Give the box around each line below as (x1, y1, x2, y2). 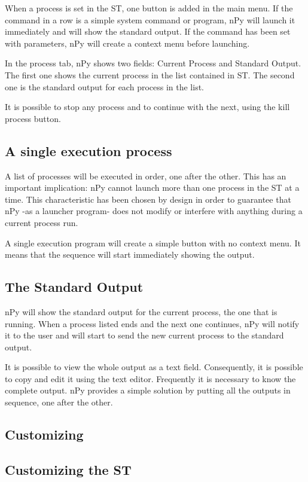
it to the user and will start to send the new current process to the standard (5, 329, 284, 341)
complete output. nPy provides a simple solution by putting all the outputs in (5, 384, 291, 396)
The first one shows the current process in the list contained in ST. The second (5, 68, 295, 81)
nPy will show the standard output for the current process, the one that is (5, 305, 277, 318)
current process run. (5, 216, 78, 228)
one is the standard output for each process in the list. (5, 80, 205, 93)
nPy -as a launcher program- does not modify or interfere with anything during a (5, 205, 303, 217)
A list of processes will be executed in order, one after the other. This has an (5, 169, 286, 182)
